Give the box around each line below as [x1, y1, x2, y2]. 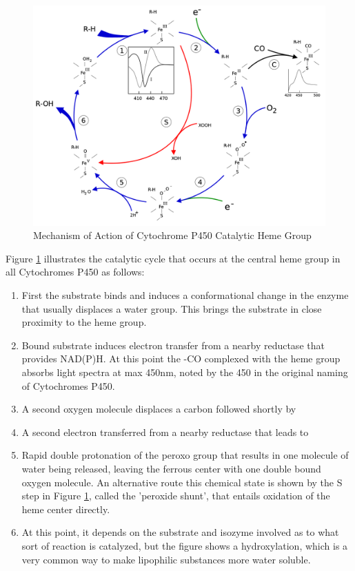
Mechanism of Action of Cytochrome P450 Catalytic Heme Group [33, 228, 312, 242]
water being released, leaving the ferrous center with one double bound [21, 461, 321, 475]
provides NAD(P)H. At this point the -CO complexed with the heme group [21, 351, 341, 366]
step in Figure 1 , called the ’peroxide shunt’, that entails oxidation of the [21, 488, 330, 503]
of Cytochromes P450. [21, 378, 115, 393]
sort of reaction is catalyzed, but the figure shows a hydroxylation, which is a [21, 538, 348, 552]
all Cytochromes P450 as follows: [6, 264, 145, 279]
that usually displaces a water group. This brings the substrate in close [21, 301, 322, 315]
